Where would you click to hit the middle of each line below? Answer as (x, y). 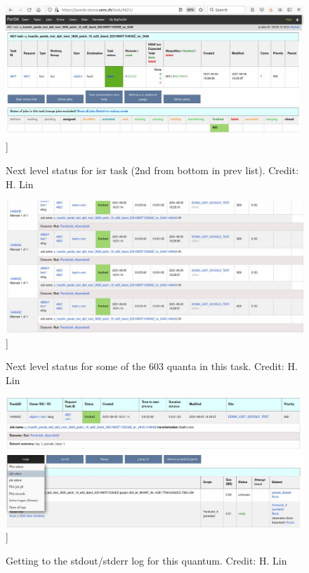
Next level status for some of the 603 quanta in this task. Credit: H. (152, 366)
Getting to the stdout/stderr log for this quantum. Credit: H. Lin (146, 560)
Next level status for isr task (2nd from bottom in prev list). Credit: (152, 170)
